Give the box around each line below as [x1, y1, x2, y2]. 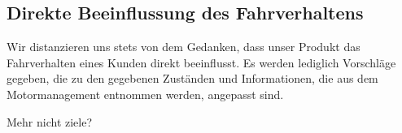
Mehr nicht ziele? [7, 113, 93, 130]
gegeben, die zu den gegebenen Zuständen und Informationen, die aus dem [7, 70, 378, 87]
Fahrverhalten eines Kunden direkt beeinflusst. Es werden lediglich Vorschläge [7, 54, 396, 71]
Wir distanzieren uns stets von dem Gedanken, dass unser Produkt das [7, 38, 360, 55]
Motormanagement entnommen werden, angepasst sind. [7, 85, 284, 102]
